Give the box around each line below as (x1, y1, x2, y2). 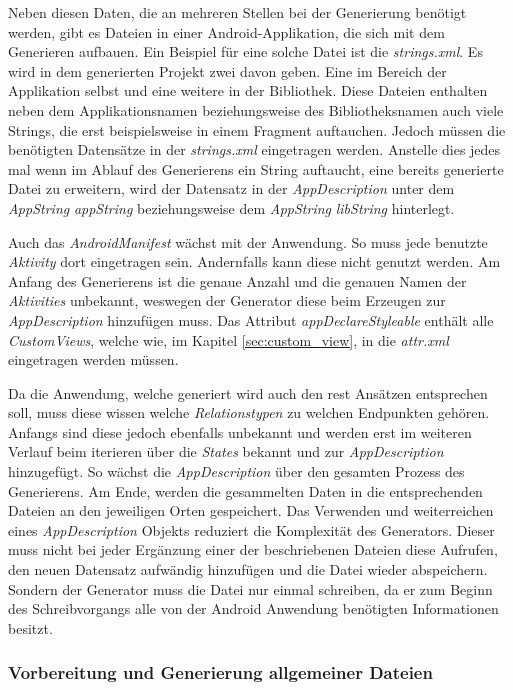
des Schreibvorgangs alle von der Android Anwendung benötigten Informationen (8, 598, 499, 619)
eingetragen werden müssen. (8, 349, 179, 370)
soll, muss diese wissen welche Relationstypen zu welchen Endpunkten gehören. (8, 402, 490, 423)
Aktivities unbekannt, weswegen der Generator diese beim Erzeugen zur (8, 290, 446, 311)
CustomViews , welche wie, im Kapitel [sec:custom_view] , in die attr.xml (8, 329, 449, 350)
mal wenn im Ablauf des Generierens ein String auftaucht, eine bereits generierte (8, 158, 504, 179)
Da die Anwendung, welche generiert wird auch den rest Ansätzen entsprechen (8, 382, 488, 403)
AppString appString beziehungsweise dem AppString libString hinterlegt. (8, 197, 455, 218)
